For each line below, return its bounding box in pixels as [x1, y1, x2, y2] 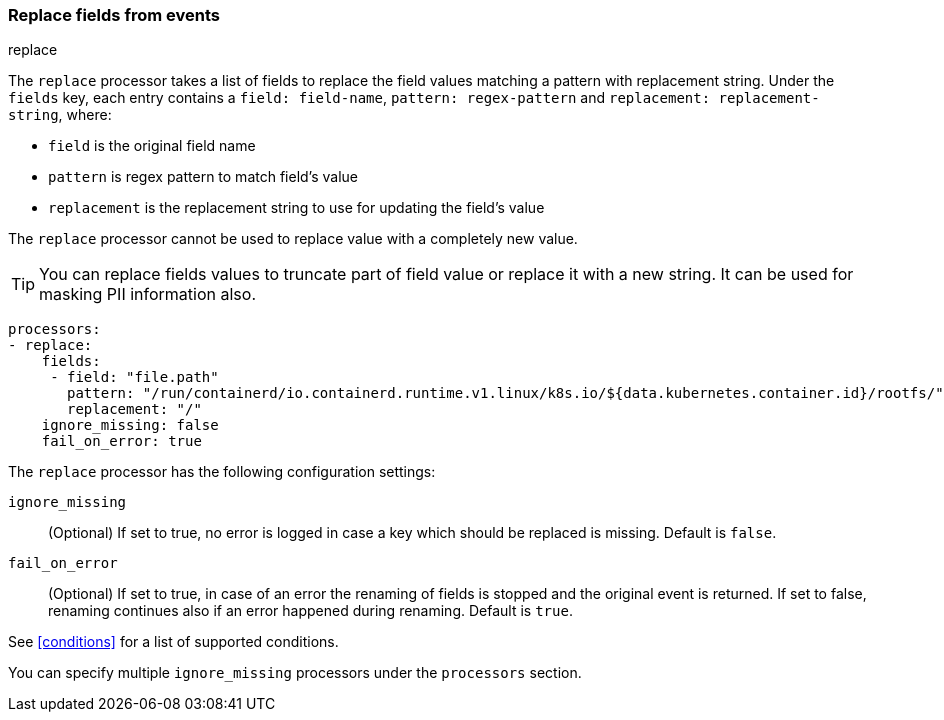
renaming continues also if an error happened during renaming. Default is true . [48, 602, 573, 620]
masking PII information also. [39, 284, 256, 305]
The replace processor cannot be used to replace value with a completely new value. [8, 230, 578, 248]
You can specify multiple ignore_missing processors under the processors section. [8, 664, 582, 682]
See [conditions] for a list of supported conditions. [8, 633, 339, 651]
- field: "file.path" [50, 369, 219, 386]
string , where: [8, 106, 112, 124]
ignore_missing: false [41, 417, 219, 434]
